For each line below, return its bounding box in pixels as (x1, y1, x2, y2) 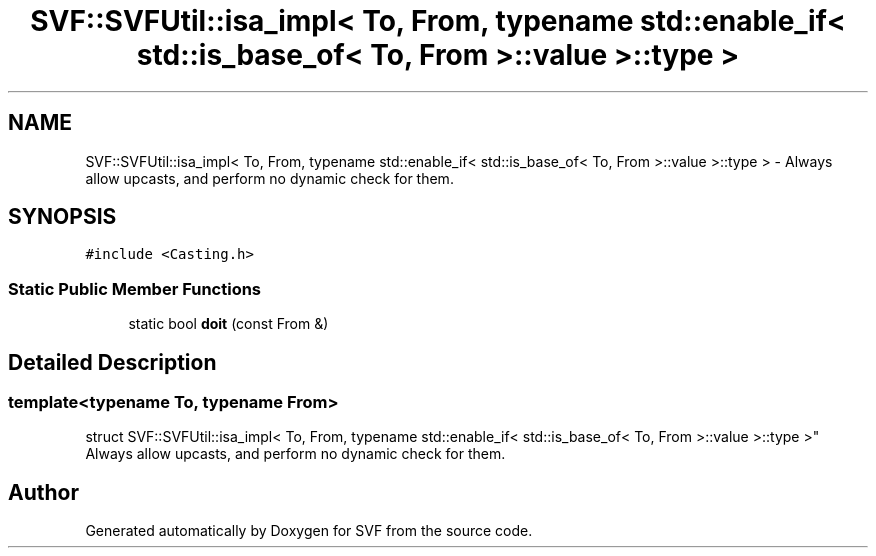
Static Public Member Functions (8, 278, 262, 299)
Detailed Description (8, 349, 217, 375)
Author (8, 479, 79, 505)
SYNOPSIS (8, 204, 117, 230)
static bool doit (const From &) (128, 315, 329, 333)
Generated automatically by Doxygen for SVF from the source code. (85, 522, 533, 540)
